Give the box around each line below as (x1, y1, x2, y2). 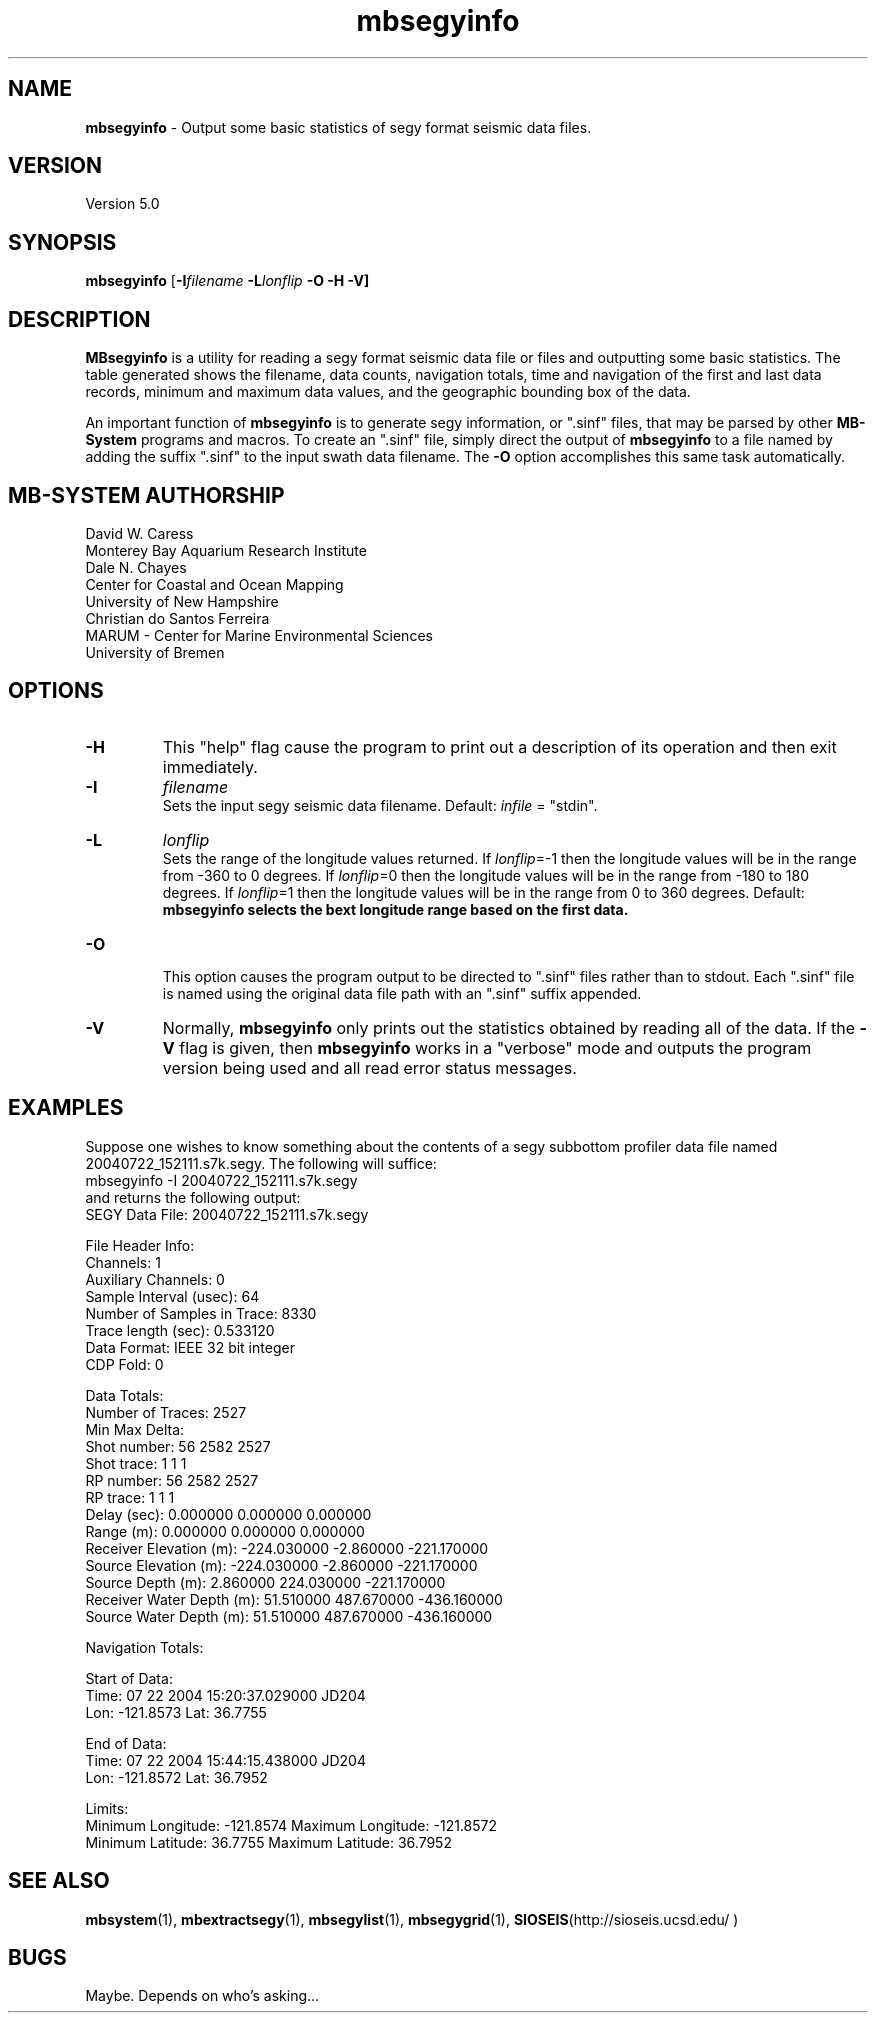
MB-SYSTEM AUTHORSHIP (8, 482, 285, 508)
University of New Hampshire (85, 592, 279, 610)
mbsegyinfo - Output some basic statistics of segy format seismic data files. (85, 118, 592, 136)
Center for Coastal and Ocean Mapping (85, 575, 344, 593)
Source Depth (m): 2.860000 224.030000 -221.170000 (85, 1573, 446, 1591)
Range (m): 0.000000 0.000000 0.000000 (85, 1522, 365, 1540)
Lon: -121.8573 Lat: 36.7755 (85, 1703, 267, 1721)
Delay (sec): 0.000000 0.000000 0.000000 (85, 1505, 372, 1523)
